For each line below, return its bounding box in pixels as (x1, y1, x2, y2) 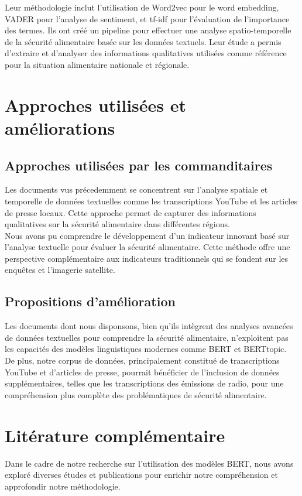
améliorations (5, 115, 115, 139)
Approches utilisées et (5, 93, 187, 117)
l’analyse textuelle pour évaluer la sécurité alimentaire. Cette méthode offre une (5, 241, 290, 253)
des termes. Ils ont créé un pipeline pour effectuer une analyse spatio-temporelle (5, 24, 291, 36)
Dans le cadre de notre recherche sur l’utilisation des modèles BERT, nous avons (5, 457, 294, 469)
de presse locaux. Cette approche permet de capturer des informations (5, 206, 256, 218)
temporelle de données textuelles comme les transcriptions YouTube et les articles (5, 194, 297, 207)
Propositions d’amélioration (5, 292, 176, 310)
